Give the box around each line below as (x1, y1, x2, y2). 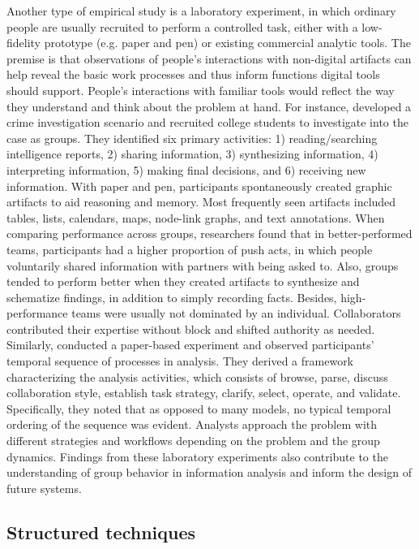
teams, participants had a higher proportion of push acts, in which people (6, 240, 373, 257)
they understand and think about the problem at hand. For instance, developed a (6, 97, 412, 115)
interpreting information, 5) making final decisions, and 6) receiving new (6, 161, 366, 178)
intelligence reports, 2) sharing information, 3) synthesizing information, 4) (6, 145, 378, 162)
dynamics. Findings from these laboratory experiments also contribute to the (6, 447, 388, 465)
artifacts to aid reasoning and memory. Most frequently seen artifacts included (6, 193, 396, 210)
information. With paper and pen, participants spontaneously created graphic (6, 177, 392, 194)
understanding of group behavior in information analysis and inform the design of (6, 464, 412, 481)
